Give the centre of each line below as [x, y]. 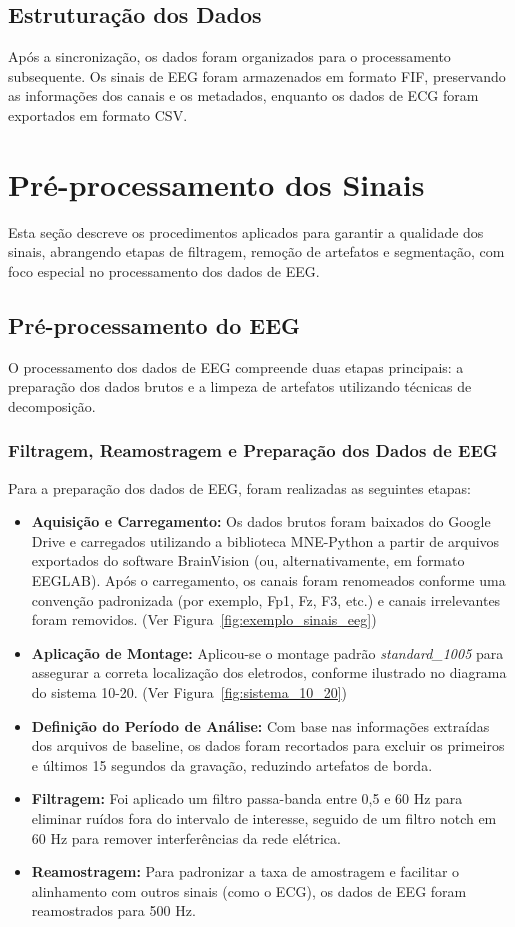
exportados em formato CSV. [98, 114]
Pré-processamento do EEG [154, 324]
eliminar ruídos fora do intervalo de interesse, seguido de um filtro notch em [264, 818]
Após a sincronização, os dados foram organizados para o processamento [229, 56]
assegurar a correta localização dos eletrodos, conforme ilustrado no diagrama [269, 672]
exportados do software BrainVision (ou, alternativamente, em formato [248, 560]
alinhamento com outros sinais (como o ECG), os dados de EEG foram [249, 890]
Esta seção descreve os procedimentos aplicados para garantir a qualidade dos [246, 231]
